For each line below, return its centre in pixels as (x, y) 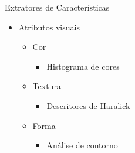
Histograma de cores (83, 66)
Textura (47, 86)
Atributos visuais (49, 27)
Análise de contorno (82, 145)
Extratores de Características (57, 7)
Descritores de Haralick (88, 105)
